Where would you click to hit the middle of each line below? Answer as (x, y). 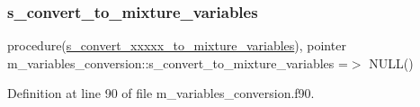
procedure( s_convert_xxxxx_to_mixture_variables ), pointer (177, 45)
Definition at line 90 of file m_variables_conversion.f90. (161, 93)
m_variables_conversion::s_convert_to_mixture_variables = (178, 62)
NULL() (391, 62)
